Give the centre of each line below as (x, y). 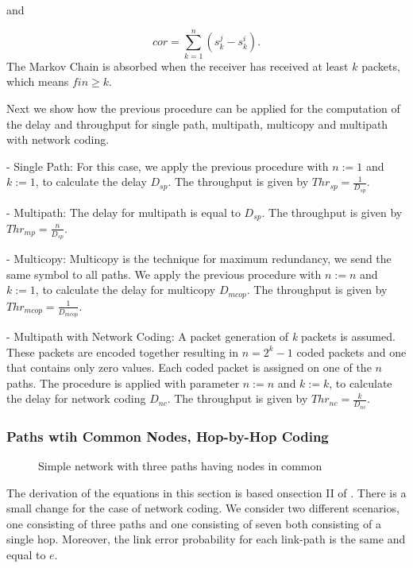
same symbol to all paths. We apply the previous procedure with (164, 274)
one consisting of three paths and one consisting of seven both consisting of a (194, 523)
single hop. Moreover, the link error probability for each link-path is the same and (206, 539)
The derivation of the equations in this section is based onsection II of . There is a (206, 492)
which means (38, 81)
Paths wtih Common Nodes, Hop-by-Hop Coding (168, 436)
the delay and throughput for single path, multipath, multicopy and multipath (197, 124)
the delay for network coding (76, 398)
